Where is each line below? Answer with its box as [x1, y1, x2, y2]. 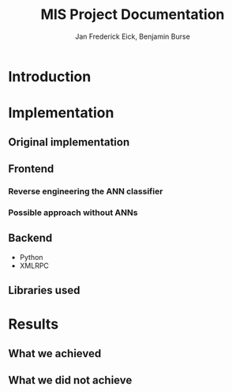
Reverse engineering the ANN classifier [8, 186, 163, 197]
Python [19, 252, 43, 262]
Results [8, 315, 59, 334]
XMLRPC [19, 261, 50, 270]
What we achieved [8, 346, 102, 360]
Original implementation [8, 135, 130, 149]
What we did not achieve [8, 373, 133, 386]
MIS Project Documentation [40, 6, 225, 24]
